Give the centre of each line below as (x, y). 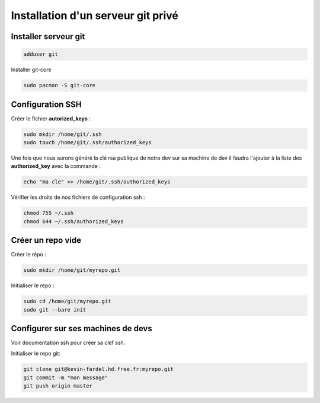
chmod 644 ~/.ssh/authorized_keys (73, 221)
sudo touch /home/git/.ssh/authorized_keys (88, 142)
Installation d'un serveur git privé (95, 15)
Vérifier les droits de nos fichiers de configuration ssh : (78, 197)
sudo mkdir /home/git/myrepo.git (72, 270)
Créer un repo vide (46, 240)
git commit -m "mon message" (66, 377)
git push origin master (58, 386)
